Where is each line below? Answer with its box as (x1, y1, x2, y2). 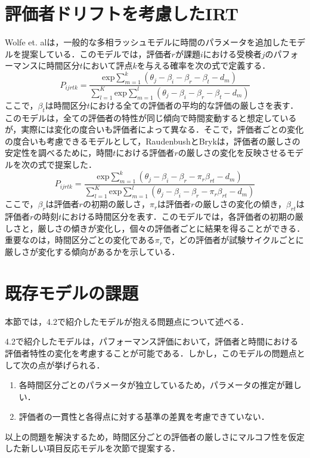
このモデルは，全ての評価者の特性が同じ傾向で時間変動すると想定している (5, 111, 297, 124)
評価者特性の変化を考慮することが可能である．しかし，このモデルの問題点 (5, 346, 297, 359)
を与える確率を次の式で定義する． (137, 59, 271, 72)
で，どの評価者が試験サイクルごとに (162, 233, 304, 246)
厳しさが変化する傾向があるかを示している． (5, 245, 180, 257)
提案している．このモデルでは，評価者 (21, 47, 172, 60)
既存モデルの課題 (5, 280, 139, 305)
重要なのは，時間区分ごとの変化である (5, 233, 155, 246)
